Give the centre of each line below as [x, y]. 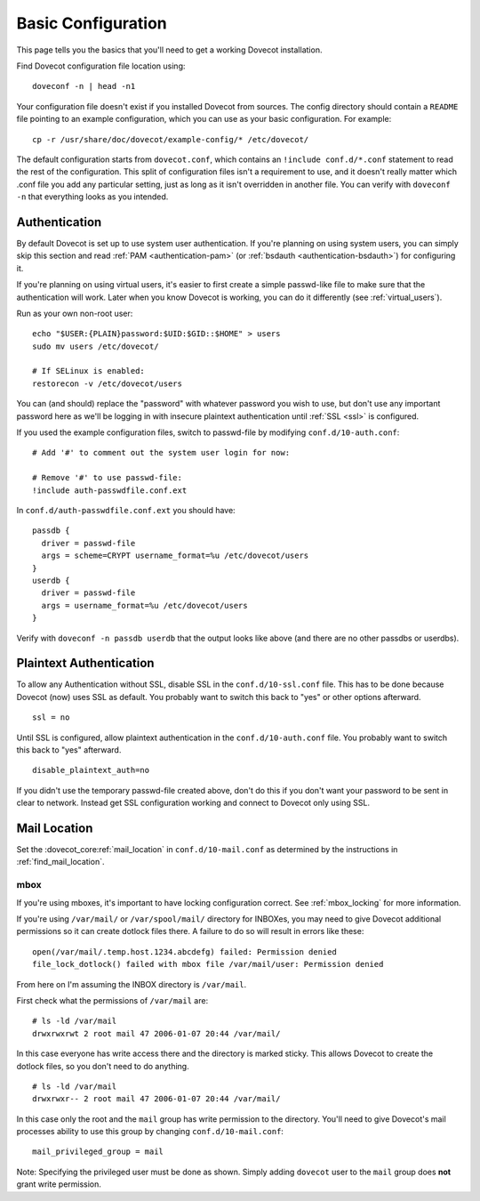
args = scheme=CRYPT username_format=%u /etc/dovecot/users [175, 556]
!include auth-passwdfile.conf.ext [110, 490]
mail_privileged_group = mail [98, 1152]
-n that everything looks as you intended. [92, 197]
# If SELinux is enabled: [89, 371]
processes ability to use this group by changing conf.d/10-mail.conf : [150, 1132]
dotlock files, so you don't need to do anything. [103, 1066]
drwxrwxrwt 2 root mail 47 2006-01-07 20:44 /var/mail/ [156, 1033]
